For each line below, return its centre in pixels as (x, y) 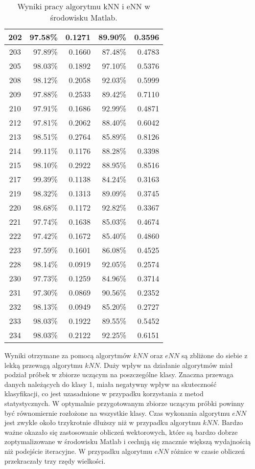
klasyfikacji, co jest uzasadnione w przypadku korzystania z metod (104, 394)
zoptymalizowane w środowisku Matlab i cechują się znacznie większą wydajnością (128, 441)
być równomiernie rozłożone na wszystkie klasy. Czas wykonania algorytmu (117, 413)
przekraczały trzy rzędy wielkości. (55, 460)
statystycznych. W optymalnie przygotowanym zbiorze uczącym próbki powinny (124, 403)
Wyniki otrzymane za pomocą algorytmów (68, 355)
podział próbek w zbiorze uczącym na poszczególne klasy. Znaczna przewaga (119, 374)
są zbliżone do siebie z (214, 355)
